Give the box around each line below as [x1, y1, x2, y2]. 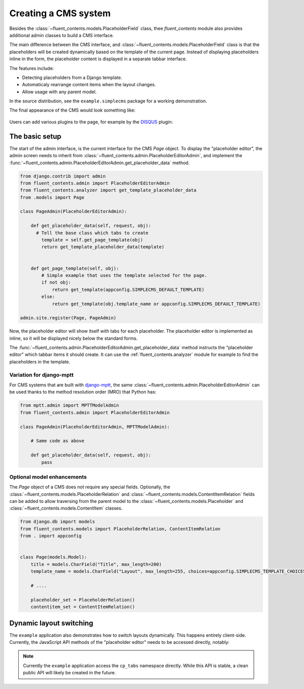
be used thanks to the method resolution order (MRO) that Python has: [9, 389, 157, 395]
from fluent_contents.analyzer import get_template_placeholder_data [20, 188, 197, 193]
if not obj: [41, 279, 71, 285]
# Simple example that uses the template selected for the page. [41, 272, 207, 278]
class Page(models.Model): [20, 554, 87, 560]
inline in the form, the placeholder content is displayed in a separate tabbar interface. [9, 56, 187, 62]
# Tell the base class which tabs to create [36, 230, 149, 236]
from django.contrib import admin [20, 173, 106, 179]
